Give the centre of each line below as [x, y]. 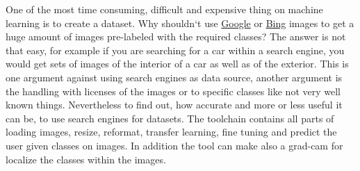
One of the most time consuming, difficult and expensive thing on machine [164, 9]
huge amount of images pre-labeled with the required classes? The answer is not [176, 36]
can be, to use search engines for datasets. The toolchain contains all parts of [170, 118]
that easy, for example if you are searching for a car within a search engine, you [175, 50]
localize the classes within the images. [86, 159]
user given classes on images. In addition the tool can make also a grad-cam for [174, 145]
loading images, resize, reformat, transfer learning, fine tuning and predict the [171, 132]
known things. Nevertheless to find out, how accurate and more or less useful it [174, 105]
